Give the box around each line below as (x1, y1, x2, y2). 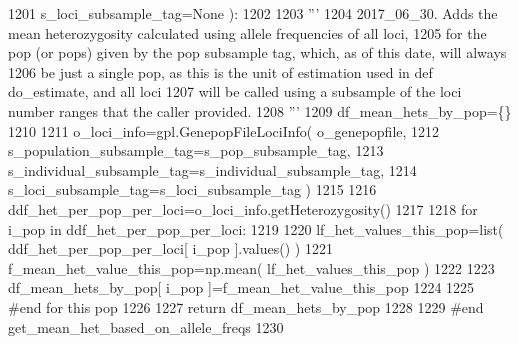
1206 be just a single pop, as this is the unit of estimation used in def (8, 61, 433, 82)
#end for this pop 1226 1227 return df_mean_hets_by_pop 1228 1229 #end (8, 296, 484, 317)
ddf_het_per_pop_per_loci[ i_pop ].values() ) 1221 (8, 238, 333, 259)
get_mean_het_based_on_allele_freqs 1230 (8, 316, 284, 337)
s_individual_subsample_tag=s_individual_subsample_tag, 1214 (8, 159, 417, 180)
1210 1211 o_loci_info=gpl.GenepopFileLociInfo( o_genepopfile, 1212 (8, 120, 440, 141)
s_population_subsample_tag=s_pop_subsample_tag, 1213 (8, 140, 384, 161)
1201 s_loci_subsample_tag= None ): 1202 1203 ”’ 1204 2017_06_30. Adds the (8, 3, 498, 23)
